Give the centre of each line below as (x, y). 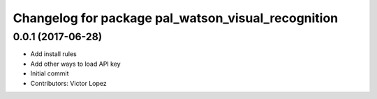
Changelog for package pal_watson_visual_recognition (176, 18)
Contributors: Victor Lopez (69, 83)
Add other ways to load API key (76, 64)
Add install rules (53, 54)
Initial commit (50, 73)
